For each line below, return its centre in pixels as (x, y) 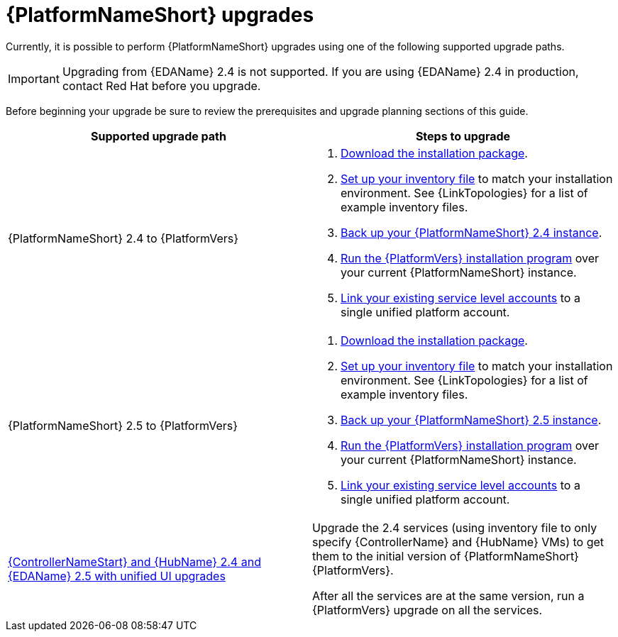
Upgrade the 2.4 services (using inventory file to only (455, 527)
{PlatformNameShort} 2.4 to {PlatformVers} (123, 238)
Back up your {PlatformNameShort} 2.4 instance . (471, 232)
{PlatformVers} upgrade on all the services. (427, 610)
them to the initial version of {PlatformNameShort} (446, 556)
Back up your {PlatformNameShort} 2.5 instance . (471, 420)
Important (34, 78)
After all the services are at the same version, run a (448, 596)
